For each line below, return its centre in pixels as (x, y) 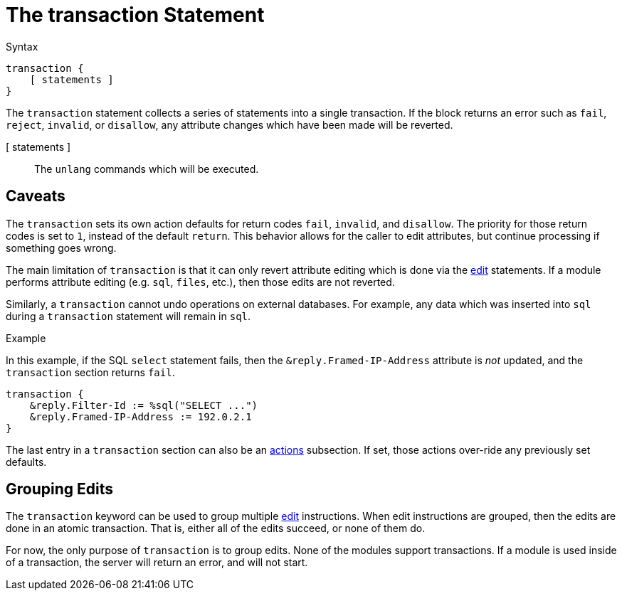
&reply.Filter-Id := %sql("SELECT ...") (144, 405)
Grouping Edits (59, 489)
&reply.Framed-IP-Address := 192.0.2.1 (141, 416)
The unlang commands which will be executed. (147, 169)
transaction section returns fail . (90, 372)
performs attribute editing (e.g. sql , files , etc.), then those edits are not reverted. (200, 282)
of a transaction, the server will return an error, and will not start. (157, 563)
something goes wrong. (61, 248)
